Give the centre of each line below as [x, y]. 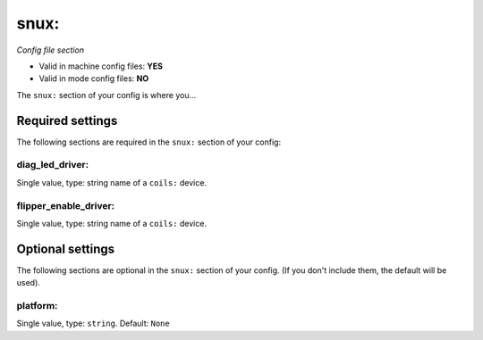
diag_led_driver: [53, 165]
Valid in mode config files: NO [94, 79]
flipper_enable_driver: [66, 205]
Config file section [51, 50]
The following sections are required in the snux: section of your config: [149, 142]
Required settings [67, 120]
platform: [37, 305]
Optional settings [66, 249]
